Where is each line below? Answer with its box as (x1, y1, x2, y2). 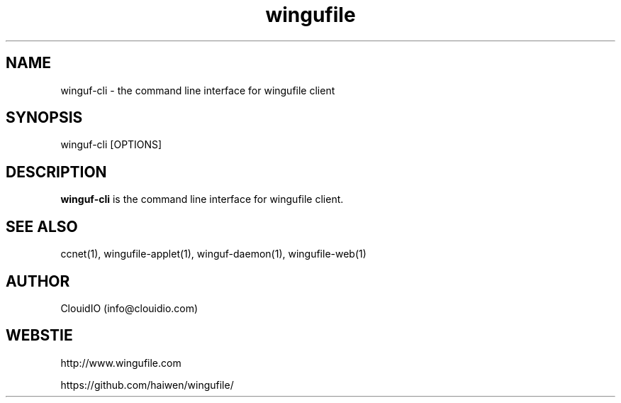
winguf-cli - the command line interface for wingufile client (60, 84, 335, 96)
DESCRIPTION (6, 162, 107, 181)
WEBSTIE (6, 326, 73, 345)
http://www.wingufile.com (60, 356, 181, 369)
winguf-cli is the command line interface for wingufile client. (60, 193, 344, 206)
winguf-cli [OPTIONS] (60, 138, 162, 151)
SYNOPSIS (6, 109, 83, 127)
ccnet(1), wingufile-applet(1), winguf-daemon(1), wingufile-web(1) (60, 248, 367, 260)
